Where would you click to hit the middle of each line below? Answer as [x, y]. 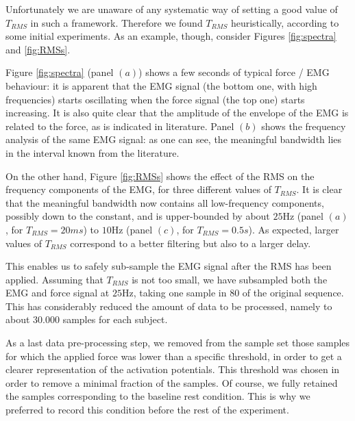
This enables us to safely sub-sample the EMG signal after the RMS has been [169, 266]
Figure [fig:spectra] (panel [60, 72]
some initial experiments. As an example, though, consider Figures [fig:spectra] [171, 36]
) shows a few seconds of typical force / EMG [234, 72]
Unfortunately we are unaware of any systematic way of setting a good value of [172, 9]
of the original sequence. [293, 293]
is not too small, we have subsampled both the [230, 279]
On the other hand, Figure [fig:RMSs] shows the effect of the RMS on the [160, 176]
